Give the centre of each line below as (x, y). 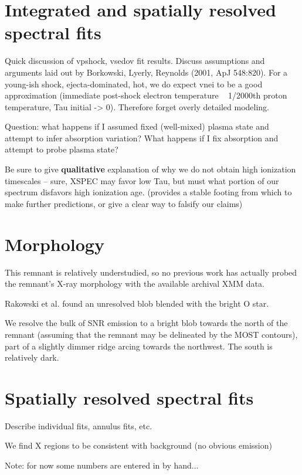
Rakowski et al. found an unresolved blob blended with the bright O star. (137, 303)
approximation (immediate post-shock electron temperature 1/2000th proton (146, 95)
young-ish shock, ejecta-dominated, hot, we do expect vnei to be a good (134, 84)
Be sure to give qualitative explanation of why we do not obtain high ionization (150, 169)
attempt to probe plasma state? (62, 149)
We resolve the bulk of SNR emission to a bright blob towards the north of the (146, 323)
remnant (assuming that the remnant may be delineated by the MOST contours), (151, 334)
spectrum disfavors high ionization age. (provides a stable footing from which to (148, 192)
